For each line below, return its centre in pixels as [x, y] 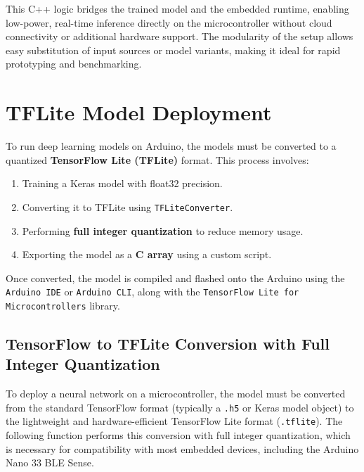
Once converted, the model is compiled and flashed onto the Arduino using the [175, 278]
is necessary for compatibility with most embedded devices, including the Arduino [182, 448]
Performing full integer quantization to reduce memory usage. [163, 230]
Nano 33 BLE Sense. [50, 463]
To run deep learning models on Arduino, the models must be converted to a [171, 146]
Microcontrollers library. [63, 305]
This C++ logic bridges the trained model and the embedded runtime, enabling [177, 8]
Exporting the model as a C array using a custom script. [147, 254]
